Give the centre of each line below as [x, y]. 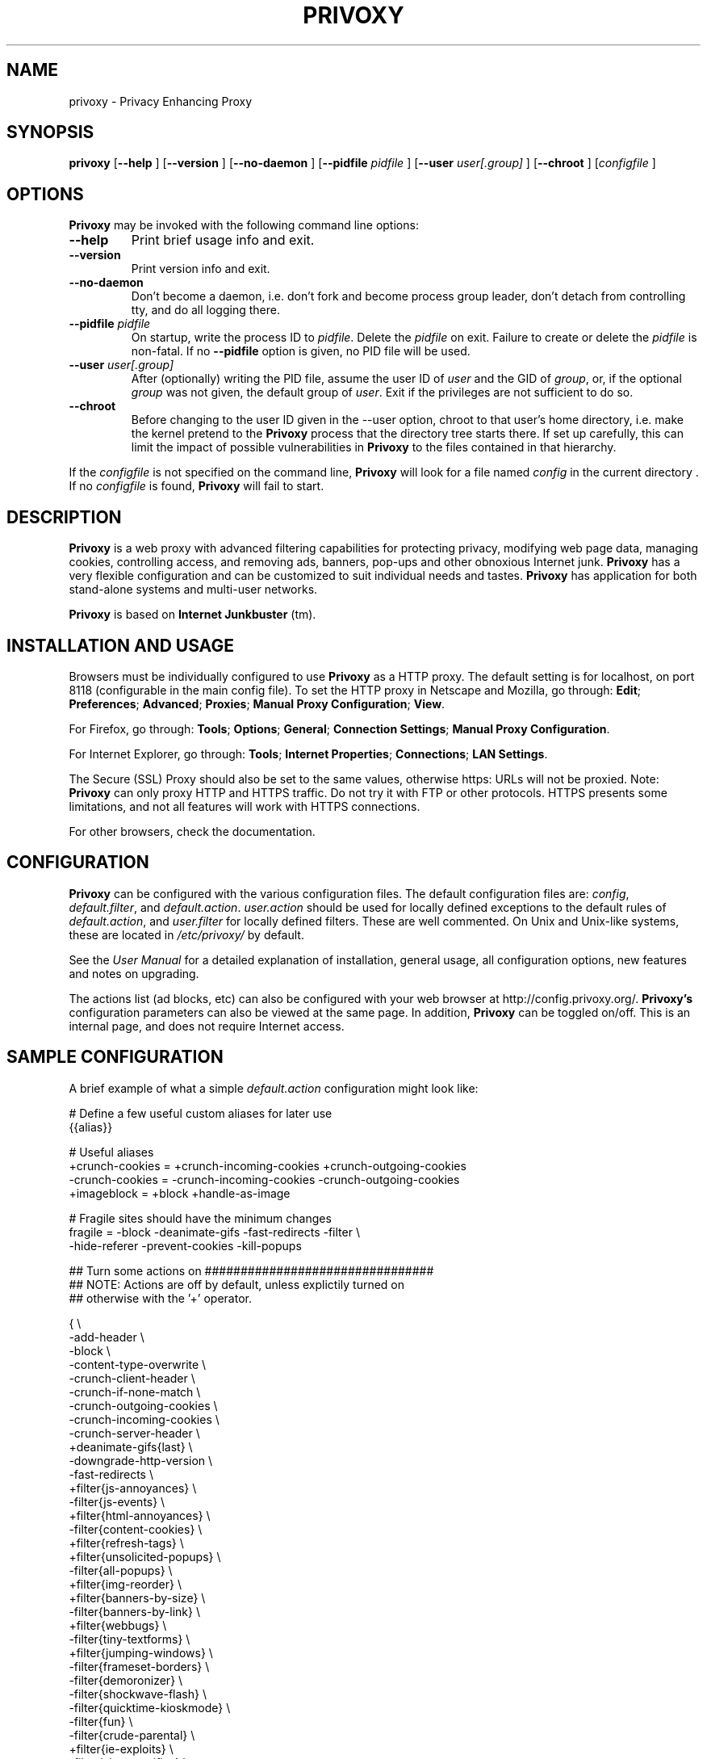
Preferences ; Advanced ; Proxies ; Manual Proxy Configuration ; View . [257, 703]
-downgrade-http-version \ [141, 1460]
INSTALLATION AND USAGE [120, 645]
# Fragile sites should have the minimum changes [200, 1218]
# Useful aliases [111, 1152]
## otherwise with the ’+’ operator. [160, 1298]
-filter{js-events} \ [117, 1501]
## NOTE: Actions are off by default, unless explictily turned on [237, 1284]
